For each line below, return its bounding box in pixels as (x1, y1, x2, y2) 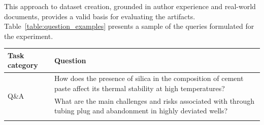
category (8, 60, 38, 70)
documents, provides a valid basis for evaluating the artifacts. (4, 11, 195, 21)
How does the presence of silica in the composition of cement (54, 73, 244, 84)
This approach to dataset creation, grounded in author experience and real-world (4, 1, 256, 11)
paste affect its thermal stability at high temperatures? (54, 82, 225, 93)
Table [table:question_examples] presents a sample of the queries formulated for (4, 21, 254, 31)
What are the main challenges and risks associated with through (54, 95, 254, 106)
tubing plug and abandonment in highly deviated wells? (54, 105, 228, 116)
